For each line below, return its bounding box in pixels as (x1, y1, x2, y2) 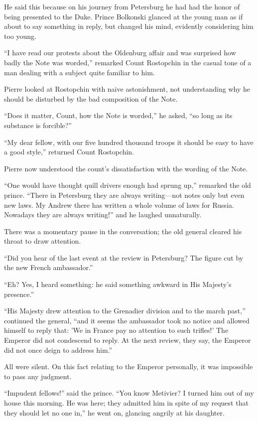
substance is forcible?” (4, 120, 72, 130)
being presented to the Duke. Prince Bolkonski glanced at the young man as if (4, 11, 243, 21)
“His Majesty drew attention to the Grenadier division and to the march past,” (4, 305, 246, 316)
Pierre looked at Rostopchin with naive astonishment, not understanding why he (4, 84, 250, 94)
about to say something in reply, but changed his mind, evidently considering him (4, 21, 254, 31)
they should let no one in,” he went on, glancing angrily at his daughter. (4, 407, 225, 418)
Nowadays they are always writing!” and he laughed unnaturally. (4, 209, 202, 220)
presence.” (4, 288, 34, 299)
